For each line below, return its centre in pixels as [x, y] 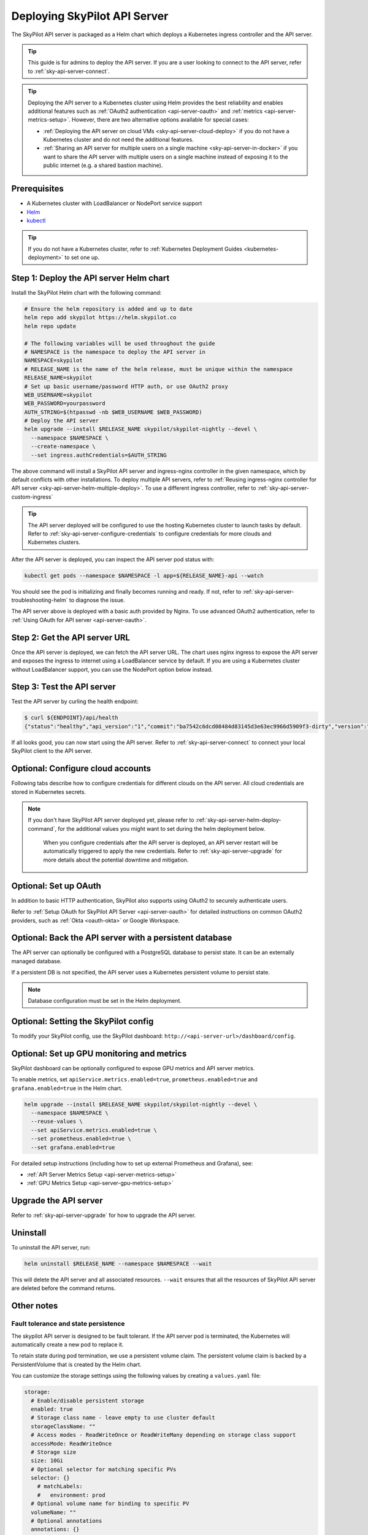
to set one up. [82, 257]
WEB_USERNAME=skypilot [58, 395]
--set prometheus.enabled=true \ [81, 1139]
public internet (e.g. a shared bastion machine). [103, 165]
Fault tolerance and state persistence [68, 1324]
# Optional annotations [67, 1521]
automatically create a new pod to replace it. [67, 1345]
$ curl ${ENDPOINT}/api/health [71, 718]
